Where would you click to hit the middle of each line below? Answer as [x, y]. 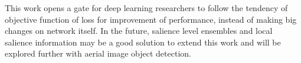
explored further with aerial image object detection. [98, 53]
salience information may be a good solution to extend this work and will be [143, 42]
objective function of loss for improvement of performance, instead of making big [151, 19]
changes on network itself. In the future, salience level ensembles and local [139, 31]
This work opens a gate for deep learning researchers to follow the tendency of [146, 8]
